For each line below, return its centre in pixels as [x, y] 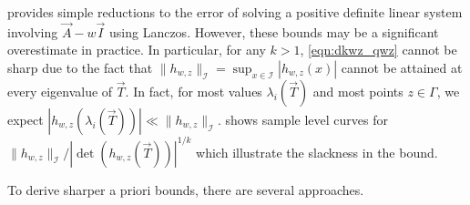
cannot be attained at [402, 67]
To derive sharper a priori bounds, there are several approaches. [186, 189]
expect [26, 119]
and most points [358, 91]
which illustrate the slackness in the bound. [317, 152]
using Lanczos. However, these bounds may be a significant [274, 31]
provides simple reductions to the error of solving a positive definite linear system [235, 12]
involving [33, 31]
